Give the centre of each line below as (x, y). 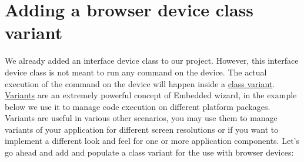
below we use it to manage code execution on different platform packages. (138, 106)
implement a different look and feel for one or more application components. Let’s (152, 141)
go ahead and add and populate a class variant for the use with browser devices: (149, 152)
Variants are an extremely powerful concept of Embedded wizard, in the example (151, 95)
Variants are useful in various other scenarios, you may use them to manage (141, 118)
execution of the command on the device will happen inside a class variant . (140, 83)
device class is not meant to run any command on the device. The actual (136, 72)
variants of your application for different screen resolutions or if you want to (142, 129)
